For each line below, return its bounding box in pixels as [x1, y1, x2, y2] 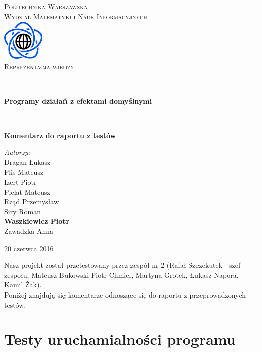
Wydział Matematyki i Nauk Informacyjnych [4, 11, 147, 21]
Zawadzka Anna [4, 226, 53, 237]
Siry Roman [4, 206, 41, 216]
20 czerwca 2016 [4, 243, 54, 253]
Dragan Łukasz [4, 156, 51, 167]
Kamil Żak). [4, 279, 42, 290]
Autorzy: [4, 147, 30, 157]
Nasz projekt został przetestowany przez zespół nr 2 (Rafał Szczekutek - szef [4, 260, 241, 270]
